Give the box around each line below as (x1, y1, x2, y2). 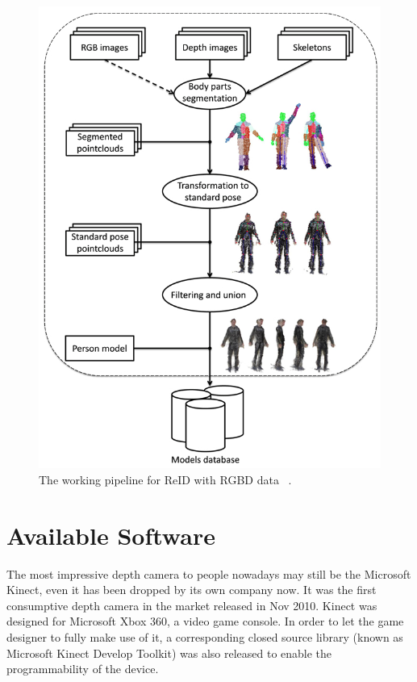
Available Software (6, 518, 215, 551)
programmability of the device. (6, 660, 159, 677)
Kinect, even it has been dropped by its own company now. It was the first (6, 581, 377, 598)
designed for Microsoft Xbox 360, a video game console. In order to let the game (6, 613, 404, 630)
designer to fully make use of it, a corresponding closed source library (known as (6, 628, 403, 645)
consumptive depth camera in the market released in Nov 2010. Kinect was (6, 596, 377, 613)
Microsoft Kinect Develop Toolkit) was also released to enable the (6, 644, 332, 661)
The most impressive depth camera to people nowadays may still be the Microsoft (6, 565, 411, 582)
